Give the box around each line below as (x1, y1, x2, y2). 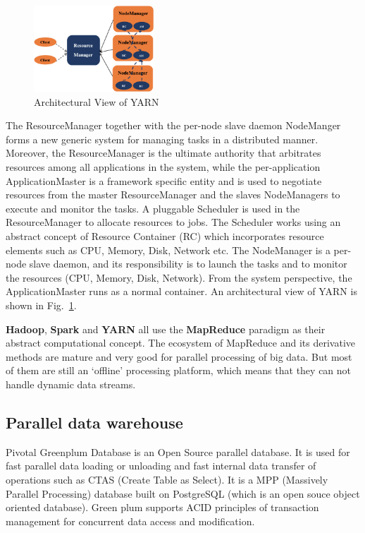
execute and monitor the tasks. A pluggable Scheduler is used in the (6, 200, 300, 215)
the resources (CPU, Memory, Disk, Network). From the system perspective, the (6, 270, 352, 285)
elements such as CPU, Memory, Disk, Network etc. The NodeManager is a (6, 242, 330, 257)
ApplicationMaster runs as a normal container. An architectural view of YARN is (6, 284, 357, 299)
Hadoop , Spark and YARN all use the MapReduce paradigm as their (6, 321, 326, 336)
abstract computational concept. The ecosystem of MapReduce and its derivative (6, 335, 355, 350)
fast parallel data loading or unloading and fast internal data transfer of (6, 458, 316, 473)
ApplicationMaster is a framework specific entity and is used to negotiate (6, 173, 322, 188)
